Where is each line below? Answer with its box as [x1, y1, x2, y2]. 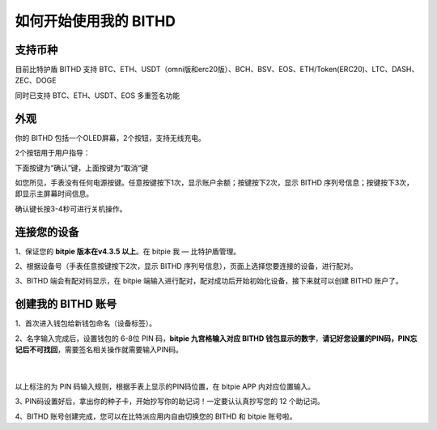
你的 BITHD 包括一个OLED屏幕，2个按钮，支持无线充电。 [15, 133, 206, 143]
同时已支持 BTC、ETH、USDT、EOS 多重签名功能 [15, 90, 180, 100]
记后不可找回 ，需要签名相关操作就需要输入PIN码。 [15, 345, 184, 355]
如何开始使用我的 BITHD [15, 12, 176, 30]
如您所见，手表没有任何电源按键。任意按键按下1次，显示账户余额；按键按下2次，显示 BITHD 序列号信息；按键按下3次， [15, 177, 414, 187]
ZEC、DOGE [15, 75, 57, 85]
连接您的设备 [15, 225, 79, 239]
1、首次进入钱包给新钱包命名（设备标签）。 [15, 318, 157, 328]
